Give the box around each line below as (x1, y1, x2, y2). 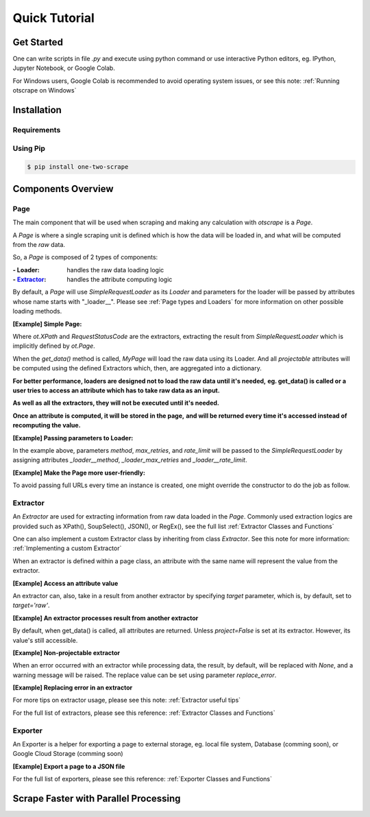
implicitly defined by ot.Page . (12, 342, 95, 350)
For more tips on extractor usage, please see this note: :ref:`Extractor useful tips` (12, 696, 241, 704)
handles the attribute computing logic (66, 275, 173, 284)
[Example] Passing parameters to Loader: (12, 434, 134, 442)
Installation (12, 104, 62, 116)
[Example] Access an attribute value (12, 579, 119, 587)
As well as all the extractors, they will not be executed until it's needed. (12, 399, 219, 407)
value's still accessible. (12, 636, 78, 644)
